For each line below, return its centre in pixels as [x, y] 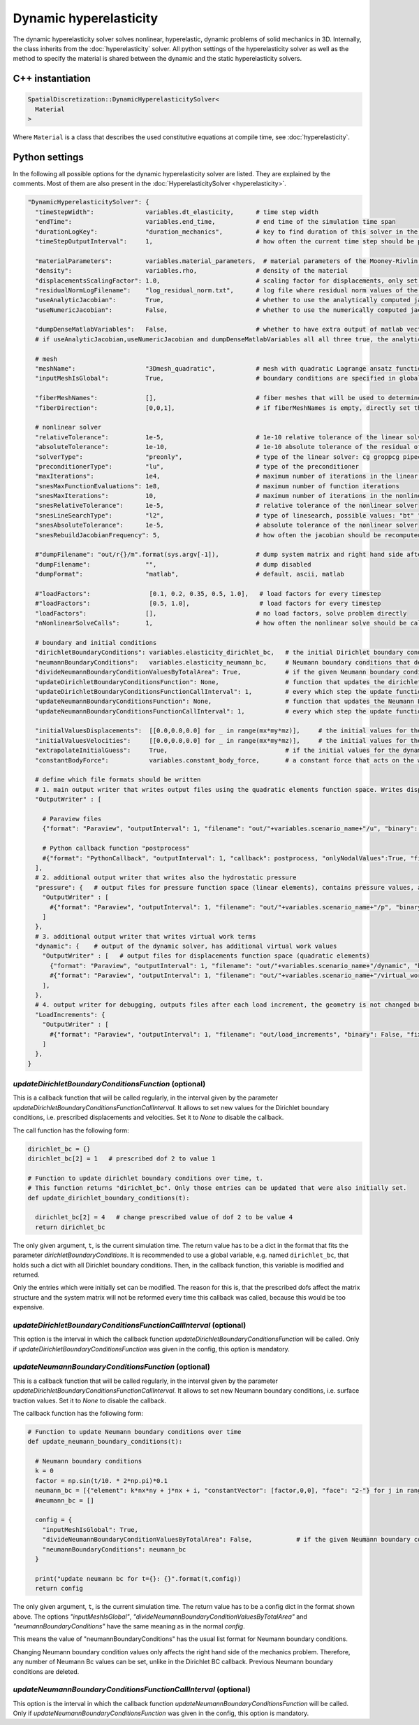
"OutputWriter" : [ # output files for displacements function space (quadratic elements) [206, 956]
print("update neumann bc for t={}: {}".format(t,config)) [138, 1578]
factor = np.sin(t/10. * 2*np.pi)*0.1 [101, 1481]
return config [59, 1589]
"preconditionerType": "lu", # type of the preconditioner [197, 466]
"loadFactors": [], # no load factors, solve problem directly [221, 613]
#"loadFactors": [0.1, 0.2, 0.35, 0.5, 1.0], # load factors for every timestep [208, 594]
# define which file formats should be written [118, 780]
